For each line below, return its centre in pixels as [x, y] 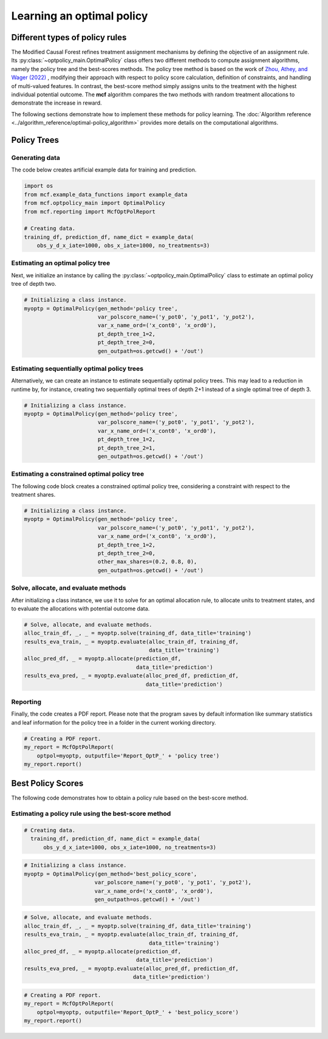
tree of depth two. [34, 284]
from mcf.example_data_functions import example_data [106, 194]
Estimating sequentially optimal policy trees [77, 368]
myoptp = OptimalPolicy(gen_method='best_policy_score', [111, 874]
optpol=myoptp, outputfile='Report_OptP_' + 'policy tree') [128, 756]
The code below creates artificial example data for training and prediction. [104, 170]
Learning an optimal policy [80, 16]
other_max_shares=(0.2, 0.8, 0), [147, 562]
